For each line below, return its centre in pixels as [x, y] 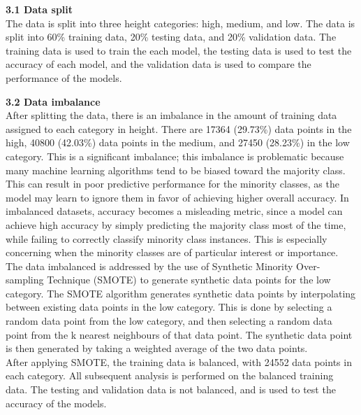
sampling [25, 280]
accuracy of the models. [56, 403]
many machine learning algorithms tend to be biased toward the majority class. [176, 170]
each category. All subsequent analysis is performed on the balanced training [170, 375]
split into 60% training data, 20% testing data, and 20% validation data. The [171, 37]
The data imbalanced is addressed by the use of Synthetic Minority [149, 266]
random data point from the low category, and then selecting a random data [169, 321]
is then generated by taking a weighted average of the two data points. [157, 348]
